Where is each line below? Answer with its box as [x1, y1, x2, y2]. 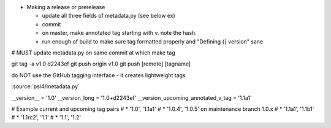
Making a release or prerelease [26, 4, 105, 10]
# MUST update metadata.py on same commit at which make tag [11, 49, 176, 56]
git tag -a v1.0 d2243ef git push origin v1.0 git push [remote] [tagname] [11, 60, 191, 67]
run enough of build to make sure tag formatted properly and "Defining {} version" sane [42, 37, 264, 45]
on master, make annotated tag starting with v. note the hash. [42, 29, 197, 37]
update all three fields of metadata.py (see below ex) [42, 12, 176, 20]
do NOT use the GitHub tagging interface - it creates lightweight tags [11, 71, 186, 79]
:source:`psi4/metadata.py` [11, 83, 80, 90]
